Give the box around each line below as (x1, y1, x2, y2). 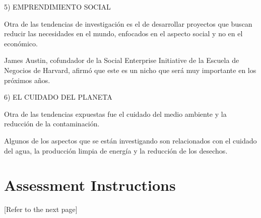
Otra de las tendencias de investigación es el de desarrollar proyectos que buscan (4, 18, 252, 29)
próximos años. (4, 75, 50, 85)
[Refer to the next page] (4, 204, 78, 214)
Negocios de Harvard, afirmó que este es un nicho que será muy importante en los (4, 64, 256, 75)
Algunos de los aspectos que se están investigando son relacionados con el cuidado (4, 135, 257, 146)
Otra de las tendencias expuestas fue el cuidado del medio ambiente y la (4, 108, 227, 119)
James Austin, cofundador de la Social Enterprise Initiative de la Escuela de (4, 55, 239, 65)
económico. (4, 38, 38, 48)
